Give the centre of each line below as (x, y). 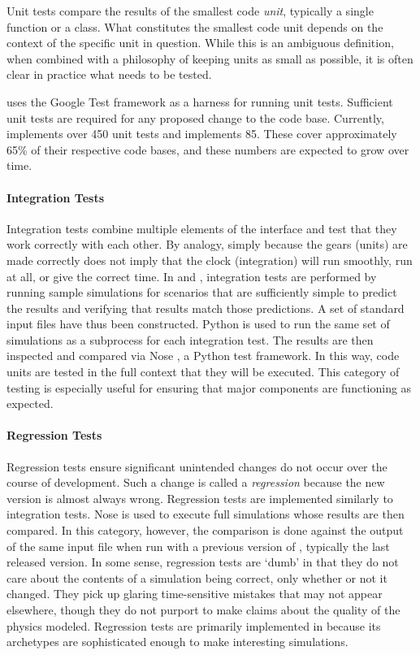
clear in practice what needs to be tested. (109, 74)
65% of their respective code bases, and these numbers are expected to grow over (208, 149)
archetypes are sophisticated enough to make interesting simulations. (178, 642)
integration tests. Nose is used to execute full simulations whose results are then (206, 514)
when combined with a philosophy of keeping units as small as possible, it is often (210, 58)
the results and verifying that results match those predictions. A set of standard (206, 308)
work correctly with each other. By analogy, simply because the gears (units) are (207, 244)
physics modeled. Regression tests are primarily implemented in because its (194, 625)
